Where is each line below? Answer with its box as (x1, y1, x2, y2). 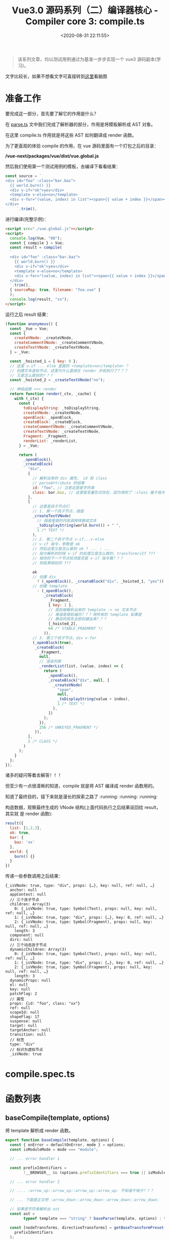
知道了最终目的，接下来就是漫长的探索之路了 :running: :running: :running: (5, 794, 158, 800)
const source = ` (5, 173, 42, 179)
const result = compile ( (10, 245, 62, 250)
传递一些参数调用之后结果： (5, 873, 63, 879)
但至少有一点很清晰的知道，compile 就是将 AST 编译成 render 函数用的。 (5, 783, 157, 789)
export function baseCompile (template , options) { (5, 1138, 114, 1143)
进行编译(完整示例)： (5, 216, 49, 222)
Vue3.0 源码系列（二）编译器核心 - (12, 5, 158, 16)
